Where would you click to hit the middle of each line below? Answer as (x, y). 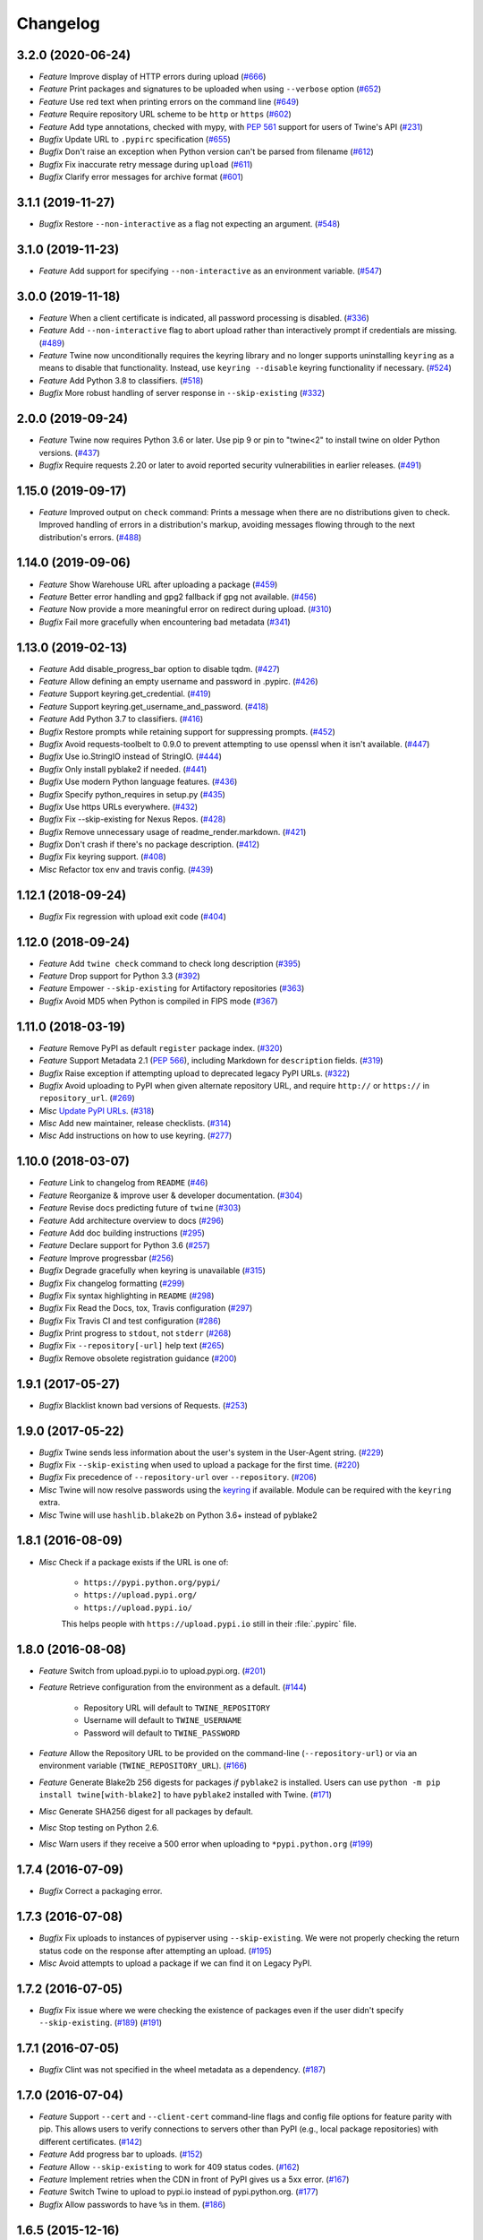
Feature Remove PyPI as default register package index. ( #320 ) (161, 1047)
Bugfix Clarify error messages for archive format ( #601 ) (141, 177)
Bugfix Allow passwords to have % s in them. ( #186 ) (132, 2204)
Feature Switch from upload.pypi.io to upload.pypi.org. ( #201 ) (153, 1671)
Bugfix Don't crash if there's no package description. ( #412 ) (149, 844)
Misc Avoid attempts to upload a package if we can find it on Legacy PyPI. (175, 1963)
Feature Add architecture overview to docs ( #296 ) (131, 1220)
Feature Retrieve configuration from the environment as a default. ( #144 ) (173, 1687)
